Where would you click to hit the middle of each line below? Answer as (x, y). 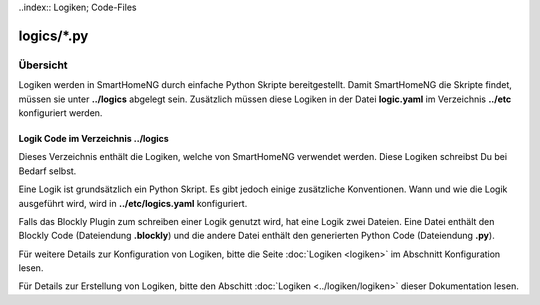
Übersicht (43, 65)
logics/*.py (53, 35)
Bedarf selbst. (47, 171)
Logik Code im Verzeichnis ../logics (93, 138)
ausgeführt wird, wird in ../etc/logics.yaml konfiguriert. (133, 203)
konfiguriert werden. (60, 112)
